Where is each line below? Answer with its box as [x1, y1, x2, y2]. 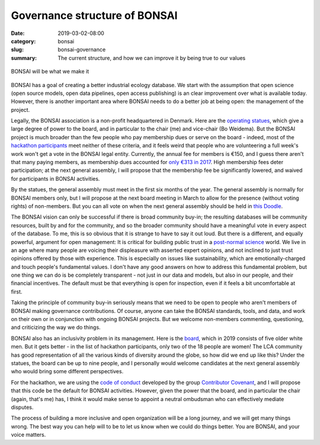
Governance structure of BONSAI [11, 9, 178, 22]
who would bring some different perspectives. [11, 368, 124, 375]
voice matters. [11, 431, 46, 438]
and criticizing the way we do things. [11, 324, 101, 331]
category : [11, 37, 36, 44]
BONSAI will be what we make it [11, 68, 89, 75]
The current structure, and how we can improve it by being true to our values [57, 54, 246, 62]
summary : [11, 54, 37, 62]
